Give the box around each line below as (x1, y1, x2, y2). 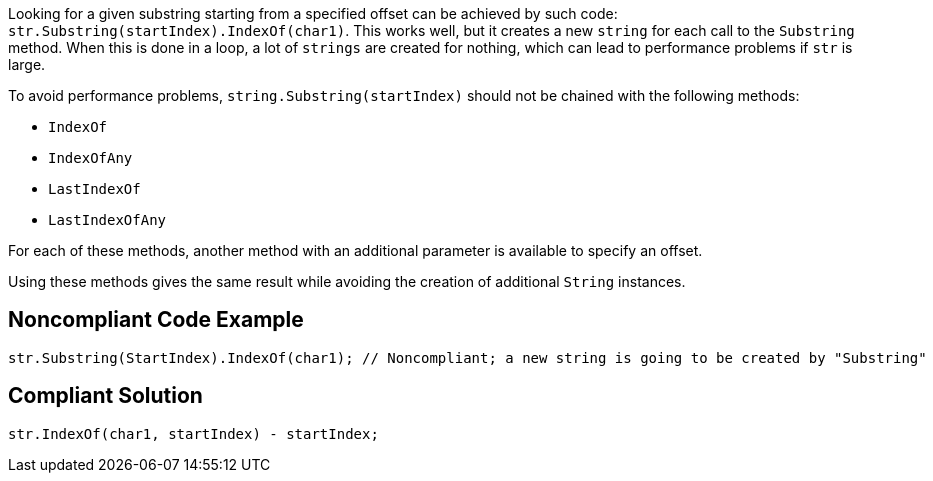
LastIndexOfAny (48, 212, 167, 228)
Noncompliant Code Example (8, 307, 304, 333)
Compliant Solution (8, 383, 203, 409)
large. (8, 56, 46, 73)
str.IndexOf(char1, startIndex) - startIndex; (8, 425, 379, 442)
